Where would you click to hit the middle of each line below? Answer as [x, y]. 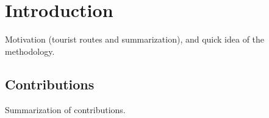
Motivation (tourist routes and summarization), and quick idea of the [135, 39]
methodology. [30, 51]
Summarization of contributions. [65, 109]
